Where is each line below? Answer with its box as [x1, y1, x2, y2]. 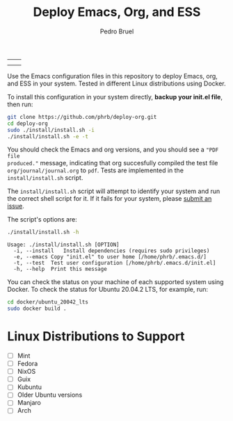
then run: [7, 100, 33, 108]
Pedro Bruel [99, 27, 134, 35]
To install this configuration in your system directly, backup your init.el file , [7, 92, 223, 101]
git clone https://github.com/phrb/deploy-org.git [7, 113, 157, 120]
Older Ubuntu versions [17, 390, 83, 399]
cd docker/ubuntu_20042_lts [7, 299, 89, 306]
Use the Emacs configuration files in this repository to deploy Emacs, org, [7, 72, 218, 80]
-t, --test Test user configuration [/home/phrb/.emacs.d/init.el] [13, 260, 216, 267]
